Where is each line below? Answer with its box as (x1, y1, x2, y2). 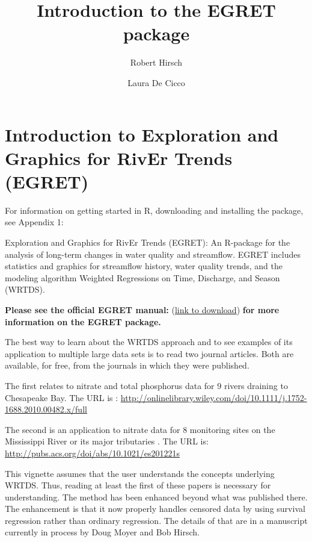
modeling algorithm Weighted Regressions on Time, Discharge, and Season (5, 271, 280, 284)
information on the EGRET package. (5, 315, 161, 328)
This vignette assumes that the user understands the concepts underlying (5, 467, 275, 479)
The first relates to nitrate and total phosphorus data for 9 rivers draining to (5, 379, 288, 391)
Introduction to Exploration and (5, 122, 279, 146)
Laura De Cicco (127, 76, 185, 89)
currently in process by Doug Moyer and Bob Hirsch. (5, 526, 200, 538)
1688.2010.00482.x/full (5, 403, 87, 416)
